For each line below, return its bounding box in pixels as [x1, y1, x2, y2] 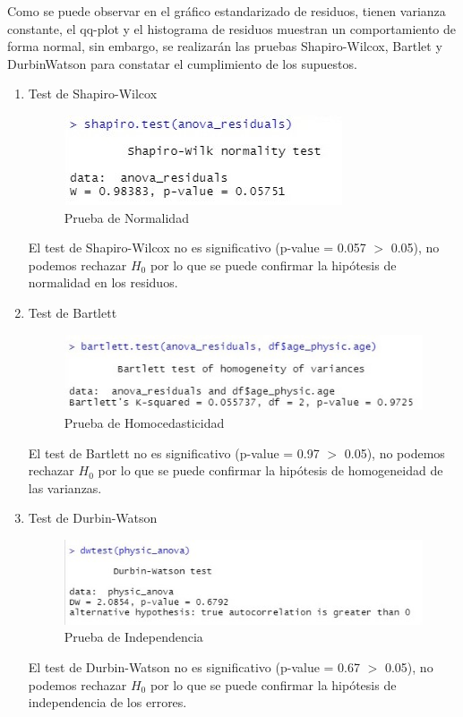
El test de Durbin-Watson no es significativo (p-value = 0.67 [28, 658, 360, 677]
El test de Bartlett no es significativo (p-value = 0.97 [28, 443, 320, 462]
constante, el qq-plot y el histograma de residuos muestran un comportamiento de [7, 19, 457, 38]
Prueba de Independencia [64, 627, 203, 646]
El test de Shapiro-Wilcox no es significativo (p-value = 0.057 [28, 238, 366, 257]
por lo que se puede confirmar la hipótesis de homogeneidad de [98, 461, 443, 480]
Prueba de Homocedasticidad [64, 414, 225, 432]
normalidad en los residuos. [28, 273, 178, 292]
